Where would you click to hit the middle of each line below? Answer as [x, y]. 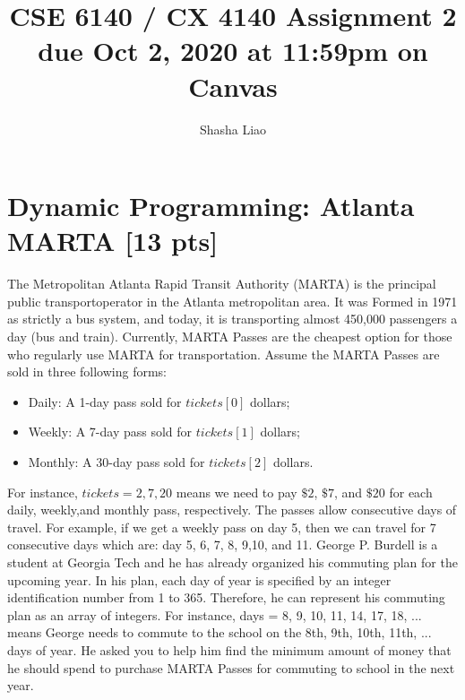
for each [411, 492]
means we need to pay [237, 492]
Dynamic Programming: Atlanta [211, 206]
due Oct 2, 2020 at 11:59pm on [233, 51]
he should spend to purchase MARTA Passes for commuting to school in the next [231, 667]
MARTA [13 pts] [113, 241]
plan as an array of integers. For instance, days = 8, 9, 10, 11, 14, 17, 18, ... [215, 614]
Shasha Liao [233, 129]
